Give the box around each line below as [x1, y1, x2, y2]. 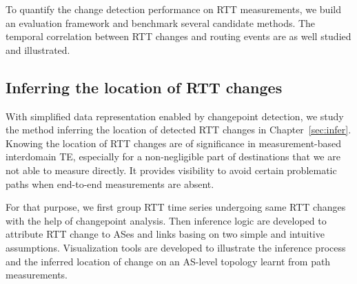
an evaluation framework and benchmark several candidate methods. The [6, 15, 316, 30]
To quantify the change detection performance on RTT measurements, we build [6, 2, 341, 16]
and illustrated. [6, 42, 70, 57]
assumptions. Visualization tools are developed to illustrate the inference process [6, 240, 346, 254]
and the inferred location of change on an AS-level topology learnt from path [6, 254, 331, 268]
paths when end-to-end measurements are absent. [6, 176, 214, 191]
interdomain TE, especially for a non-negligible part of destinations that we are [6, 149, 340, 164]
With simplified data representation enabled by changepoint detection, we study [6, 108, 344, 123]
